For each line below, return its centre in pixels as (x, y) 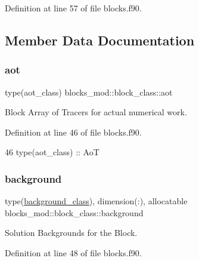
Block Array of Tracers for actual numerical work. (96, 112)
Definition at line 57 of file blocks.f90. (73, 8)
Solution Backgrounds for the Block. (71, 233)
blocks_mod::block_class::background (74, 212)
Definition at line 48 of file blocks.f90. (73, 252)
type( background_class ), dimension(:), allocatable (96, 201)
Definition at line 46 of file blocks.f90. (73, 132)
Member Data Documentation (100, 40)
